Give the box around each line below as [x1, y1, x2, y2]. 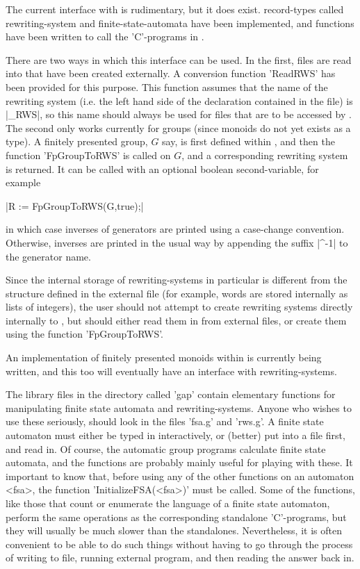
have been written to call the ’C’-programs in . [6, 29, 204, 44]
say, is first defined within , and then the [162, 134, 335, 149]
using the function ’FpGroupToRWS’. [6, 327, 164, 341]
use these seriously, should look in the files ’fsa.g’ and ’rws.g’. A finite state [6, 414, 324, 429]
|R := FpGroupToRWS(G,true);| [6, 198, 144, 213]
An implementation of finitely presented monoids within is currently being [6, 350, 322, 365]
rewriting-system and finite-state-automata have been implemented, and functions [6, 15, 354, 30]
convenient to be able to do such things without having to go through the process [6, 536, 353, 551]
